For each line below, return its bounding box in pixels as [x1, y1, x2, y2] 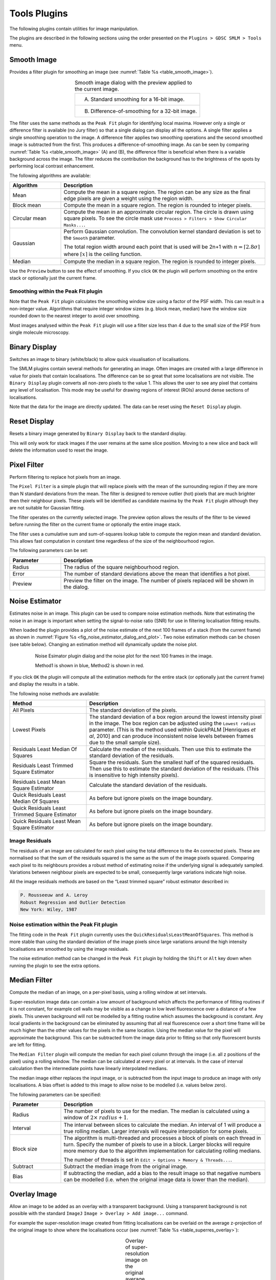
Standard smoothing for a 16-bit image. [90, 96, 185, 102]
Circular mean [12, 215, 47, 222]
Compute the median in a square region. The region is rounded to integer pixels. [63, 258, 257, 265]
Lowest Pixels [12, 726, 46, 733]
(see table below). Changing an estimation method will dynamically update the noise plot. [9, 641, 198, 647]
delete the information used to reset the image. [9, 447, 108, 453]
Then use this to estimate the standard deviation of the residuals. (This [89, 765, 259, 773]
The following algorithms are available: [9, 172, 91, 179]
